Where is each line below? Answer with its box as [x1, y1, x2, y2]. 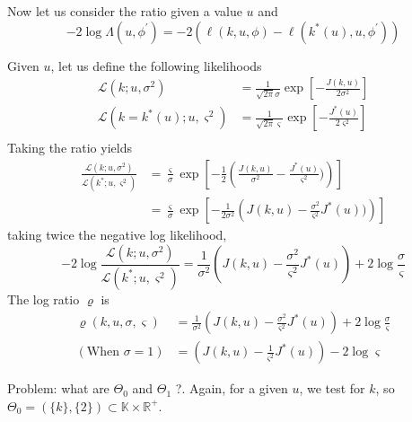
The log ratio [7, 289, 80, 308]
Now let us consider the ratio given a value [7, 2, 242, 20]
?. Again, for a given [175, 379, 288, 398]
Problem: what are [7, 379, 110, 398]
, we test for [299, 379, 365, 398]
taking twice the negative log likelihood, [7, 225, 227, 244]
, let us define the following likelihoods [50, 56, 262, 75]
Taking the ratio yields [7, 138, 132, 157]
